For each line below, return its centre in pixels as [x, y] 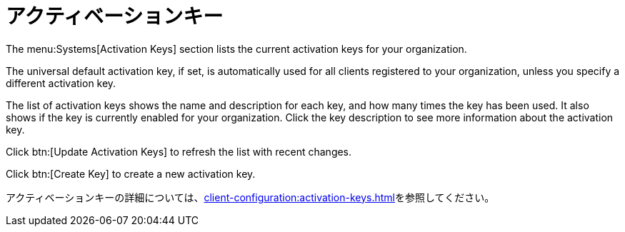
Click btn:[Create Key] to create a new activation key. [131, 173]
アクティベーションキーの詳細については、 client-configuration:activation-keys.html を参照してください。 [250, 197]
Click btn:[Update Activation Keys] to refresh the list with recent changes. [179, 151]
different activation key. [61, 83]
